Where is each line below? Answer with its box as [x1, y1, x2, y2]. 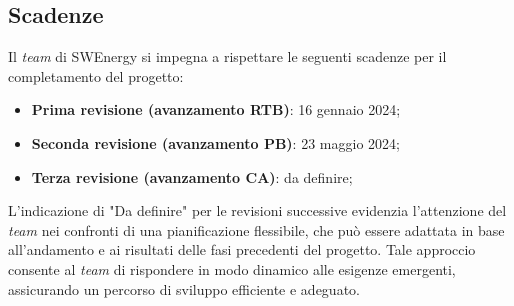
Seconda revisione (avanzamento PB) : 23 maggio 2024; [31, 132, 400, 153]
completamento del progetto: [8, 65, 184, 86]
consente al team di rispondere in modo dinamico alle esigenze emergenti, [8, 258, 456, 279]
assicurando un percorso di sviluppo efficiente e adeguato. [8, 278, 360, 299]
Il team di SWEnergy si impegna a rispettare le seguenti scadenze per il [8, 46, 447, 67]
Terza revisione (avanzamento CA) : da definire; [31, 166, 353, 187]
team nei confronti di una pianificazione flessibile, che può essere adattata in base [8, 219, 505, 240]
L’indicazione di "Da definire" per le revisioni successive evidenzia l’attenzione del [8, 200, 507, 221]
